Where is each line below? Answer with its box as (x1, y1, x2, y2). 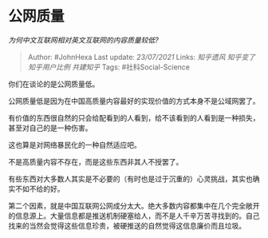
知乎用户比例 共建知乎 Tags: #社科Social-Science (27, 61, 190, 72)
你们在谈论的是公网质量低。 (8, 79, 100, 89)
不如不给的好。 (14, 184, 65, 193)
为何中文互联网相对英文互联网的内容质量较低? (8, 35, 160, 45)
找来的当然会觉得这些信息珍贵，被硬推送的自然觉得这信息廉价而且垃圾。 (8, 220, 246, 230)
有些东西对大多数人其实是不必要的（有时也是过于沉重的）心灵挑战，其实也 (8, 173, 253, 184)
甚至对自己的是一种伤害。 (8, 123, 93, 133)
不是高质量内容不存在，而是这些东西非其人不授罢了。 (8, 157, 183, 166)
